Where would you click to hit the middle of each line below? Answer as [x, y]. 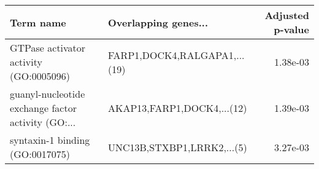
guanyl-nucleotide [48, 94]
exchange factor [43, 108]
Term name [38, 22]
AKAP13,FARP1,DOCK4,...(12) [177, 108]
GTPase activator [48, 48]
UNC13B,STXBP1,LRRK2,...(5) [177, 147]
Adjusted [287, 15]
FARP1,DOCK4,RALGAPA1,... [176, 55]
